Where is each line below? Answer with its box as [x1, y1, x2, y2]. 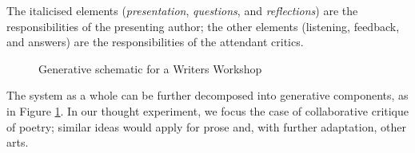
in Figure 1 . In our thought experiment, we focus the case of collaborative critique [6, 102, 409, 119]
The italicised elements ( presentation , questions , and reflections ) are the [6, 2, 358, 18]
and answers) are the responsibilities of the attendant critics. [6, 33, 304, 50]
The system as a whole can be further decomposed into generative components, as [6, 87, 409, 104]
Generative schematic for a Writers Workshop [38, 60, 262, 76]
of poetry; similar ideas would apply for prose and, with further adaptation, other [6, 118, 406, 135]
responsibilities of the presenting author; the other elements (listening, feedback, [6, 18, 400, 34]
